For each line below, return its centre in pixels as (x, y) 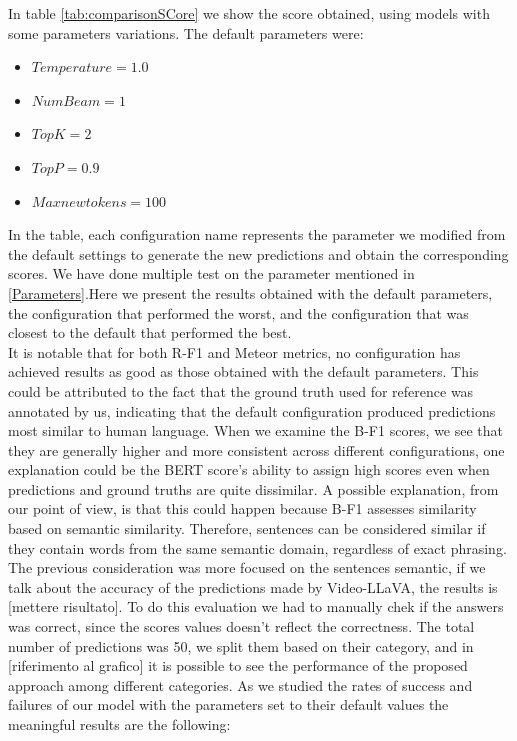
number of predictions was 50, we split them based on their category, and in (241, 645)
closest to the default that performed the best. (150, 332)
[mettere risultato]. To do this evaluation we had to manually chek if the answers (256, 606)
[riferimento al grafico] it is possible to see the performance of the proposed (238, 665)
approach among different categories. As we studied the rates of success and (240, 684)
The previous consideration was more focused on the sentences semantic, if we (247, 567)
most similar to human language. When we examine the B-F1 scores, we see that (256, 430)
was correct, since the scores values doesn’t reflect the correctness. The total (241, 626)
